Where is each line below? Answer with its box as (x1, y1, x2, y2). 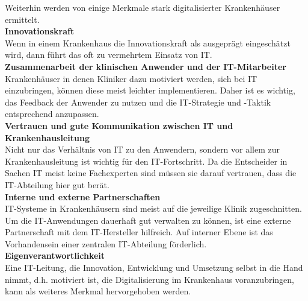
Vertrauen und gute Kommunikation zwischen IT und (5, 119, 233, 131)
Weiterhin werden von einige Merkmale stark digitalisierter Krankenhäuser (5, 1, 280, 13)
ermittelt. (5, 13, 40, 25)
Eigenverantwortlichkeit (5, 249, 105, 262)
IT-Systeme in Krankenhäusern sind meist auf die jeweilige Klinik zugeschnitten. (5, 202, 302, 215)
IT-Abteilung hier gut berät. (5, 178, 109, 191)
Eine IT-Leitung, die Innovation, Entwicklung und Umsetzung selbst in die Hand (5, 261, 303, 274)
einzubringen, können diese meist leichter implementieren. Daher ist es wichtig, (5, 84, 295, 97)
